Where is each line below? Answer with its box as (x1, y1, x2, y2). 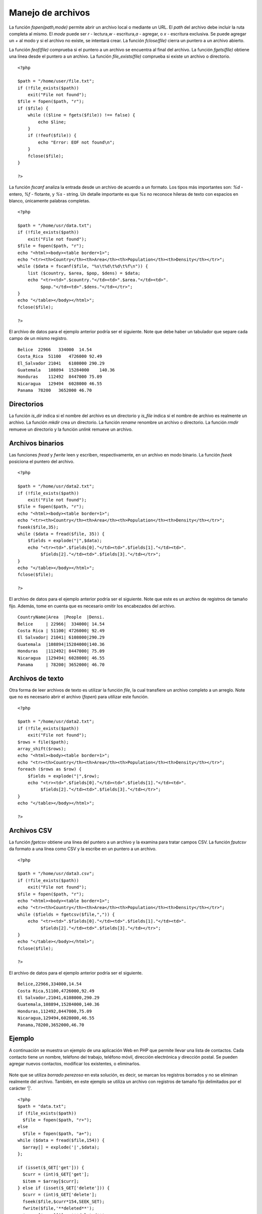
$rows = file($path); (17, 739, 69, 745)
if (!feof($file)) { (27, 133, 77, 138)
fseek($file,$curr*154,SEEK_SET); (22, 1198, 105, 1204)
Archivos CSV (9, 826, 52, 835)
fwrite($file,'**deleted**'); (22, 1206, 95, 1211)
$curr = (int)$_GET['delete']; (22, 1192, 97, 1197)
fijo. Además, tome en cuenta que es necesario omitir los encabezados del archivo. (9, 603, 176, 609)
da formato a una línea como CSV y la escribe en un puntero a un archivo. (9, 846, 157, 852)
